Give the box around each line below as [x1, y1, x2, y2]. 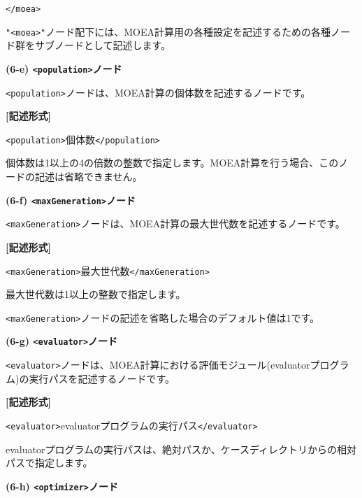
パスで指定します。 [6, 455, 93, 470]
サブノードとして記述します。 [34, 38, 171, 52]
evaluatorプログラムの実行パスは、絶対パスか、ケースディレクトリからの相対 [6, 441, 357, 456]
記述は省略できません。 [34, 169, 143, 184]
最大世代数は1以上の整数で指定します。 [6, 287, 186, 301]
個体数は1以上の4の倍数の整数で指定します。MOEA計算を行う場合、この [6, 155, 339, 170]
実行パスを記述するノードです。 [29, 371, 175, 385]
